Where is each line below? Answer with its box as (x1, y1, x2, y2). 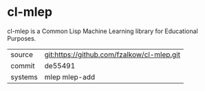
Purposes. (7, 34, 36, 42)
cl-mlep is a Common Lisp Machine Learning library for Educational (7, 27, 198, 35)
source (10, 50, 33, 59)
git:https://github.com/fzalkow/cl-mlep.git (44, 50, 181, 59)
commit (10, 61, 35, 70)
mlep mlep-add (44, 72, 96, 81)
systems (10, 72, 38, 81)
